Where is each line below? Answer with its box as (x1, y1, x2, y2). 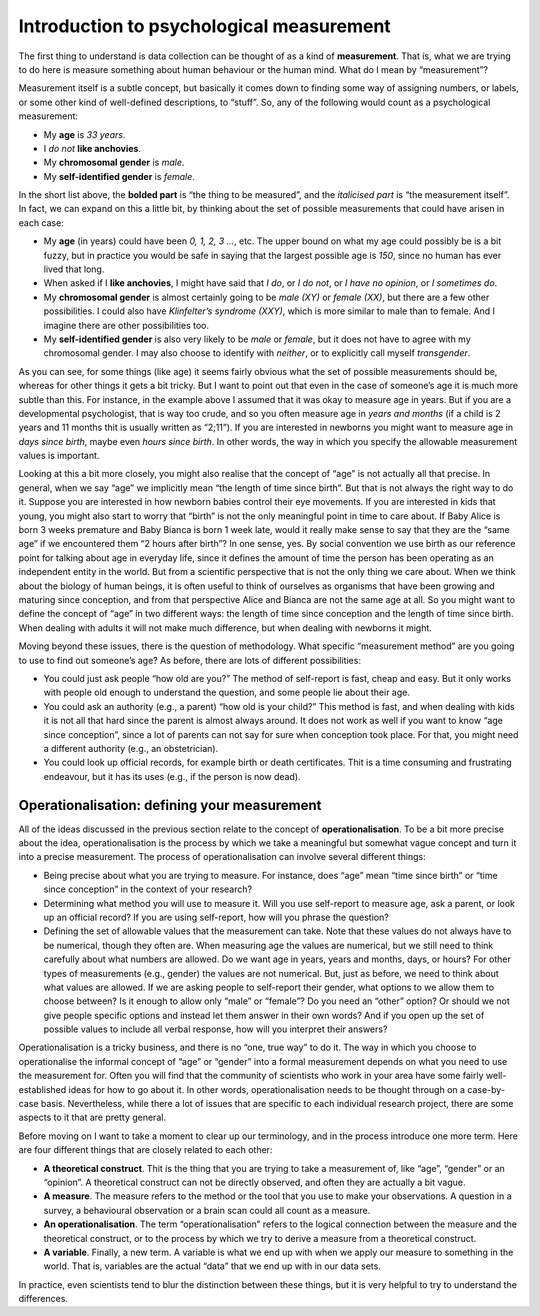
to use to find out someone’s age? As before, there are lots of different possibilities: (18, 654, 362, 666)
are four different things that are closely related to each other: (18, 1144, 273, 1156)
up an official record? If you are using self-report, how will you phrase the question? (43, 911, 389, 923)
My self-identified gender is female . (43, 170, 195, 182)
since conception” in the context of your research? (43, 883, 253, 895)
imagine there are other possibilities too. (43, 319, 210, 331)
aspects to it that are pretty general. (18, 1111, 167, 1124)
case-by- (466, 1083, 505, 1095)
